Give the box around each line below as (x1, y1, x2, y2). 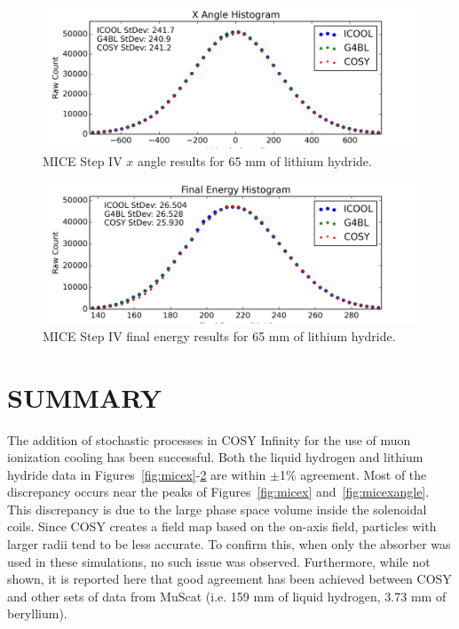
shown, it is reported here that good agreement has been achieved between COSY (7, 569, 452, 588)
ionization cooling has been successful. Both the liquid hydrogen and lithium (7, 448, 423, 466)
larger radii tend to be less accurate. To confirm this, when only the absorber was (7, 535, 451, 553)
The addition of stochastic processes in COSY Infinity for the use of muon (7, 430, 411, 449)
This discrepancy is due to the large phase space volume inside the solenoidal (7, 499, 427, 518)
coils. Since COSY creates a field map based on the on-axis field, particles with (7, 517, 437, 536)
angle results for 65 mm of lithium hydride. (137, 151, 372, 170)
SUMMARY (7, 378, 162, 415)
